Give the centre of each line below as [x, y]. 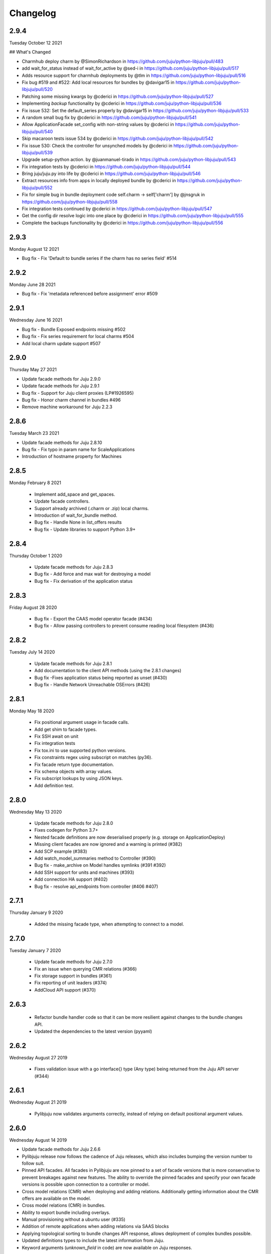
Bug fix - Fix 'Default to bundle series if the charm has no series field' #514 [99, 258]
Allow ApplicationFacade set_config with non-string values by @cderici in [98, 124]
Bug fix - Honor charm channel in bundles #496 [71, 400]
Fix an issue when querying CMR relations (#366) [86, 969]
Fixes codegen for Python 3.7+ [66, 830]
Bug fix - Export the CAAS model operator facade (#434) [93, 619]
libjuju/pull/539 [37, 152]
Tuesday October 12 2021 [36, 43]
